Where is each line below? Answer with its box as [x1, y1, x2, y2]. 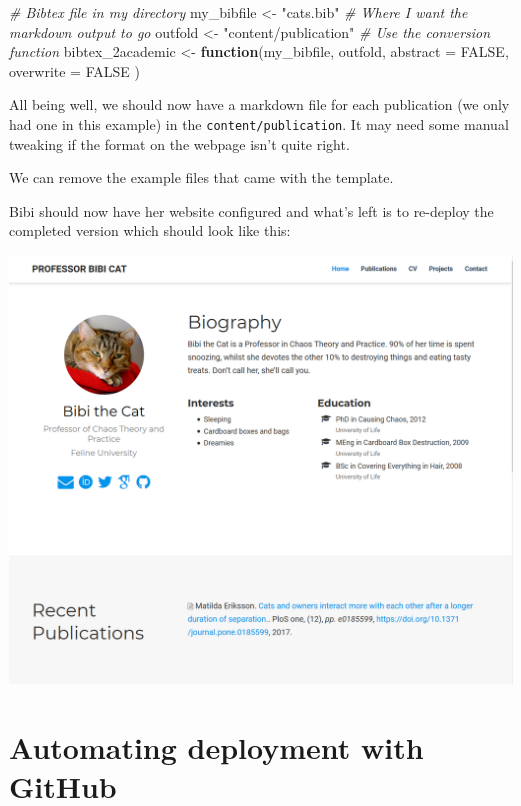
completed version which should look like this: [9, 220, 291, 241]
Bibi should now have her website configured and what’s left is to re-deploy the [9, 200, 494, 221]
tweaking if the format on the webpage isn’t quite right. [9, 133, 350, 154]
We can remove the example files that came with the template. [9, 167, 394, 188]
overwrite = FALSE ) [9, 60, 140, 81]
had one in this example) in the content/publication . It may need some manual [9, 113, 509, 134]
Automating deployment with [9, 726, 424, 767]
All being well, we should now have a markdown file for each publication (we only [9, 94, 510, 115]
